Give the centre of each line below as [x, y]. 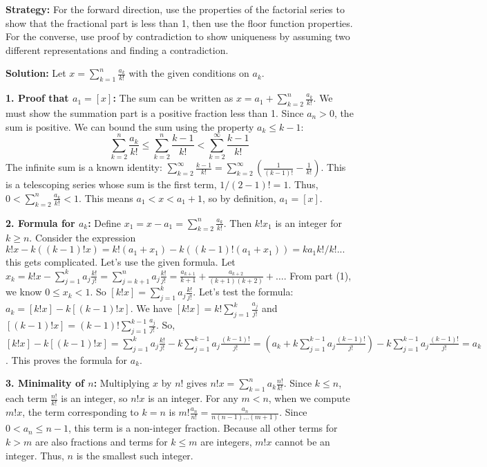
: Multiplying [122, 383]
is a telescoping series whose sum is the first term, [111, 184]
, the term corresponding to [80, 412]
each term [27, 398]
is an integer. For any [193, 398]
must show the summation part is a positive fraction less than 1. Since [155, 112]
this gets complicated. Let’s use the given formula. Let [121, 262]
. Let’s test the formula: [243, 292]
